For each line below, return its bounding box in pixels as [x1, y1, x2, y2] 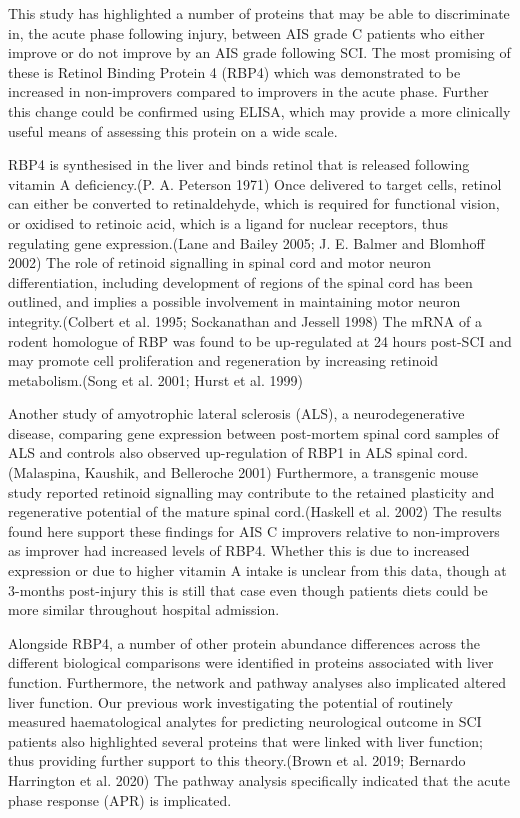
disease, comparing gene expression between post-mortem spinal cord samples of [8, 422, 499, 443]
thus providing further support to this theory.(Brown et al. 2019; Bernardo [8, 750, 466, 771]
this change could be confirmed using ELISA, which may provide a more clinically [8, 100, 511, 121]
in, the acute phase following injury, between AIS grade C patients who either [8, 22, 485, 43]
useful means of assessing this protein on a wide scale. [8, 120, 338, 141]
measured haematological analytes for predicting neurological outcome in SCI [8, 711, 482, 732]
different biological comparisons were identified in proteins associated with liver [8, 652, 494, 673]
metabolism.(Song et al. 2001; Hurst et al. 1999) [8, 369, 303, 390]
